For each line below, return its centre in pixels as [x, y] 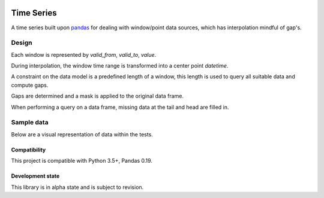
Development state [35, 176]
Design [22, 43]
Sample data [30, 123]
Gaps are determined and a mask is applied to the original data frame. [97, 96]
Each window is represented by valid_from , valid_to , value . [84, 54]
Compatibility [28, 150]
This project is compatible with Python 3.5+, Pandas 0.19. [82, 161]
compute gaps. [30, 85]
